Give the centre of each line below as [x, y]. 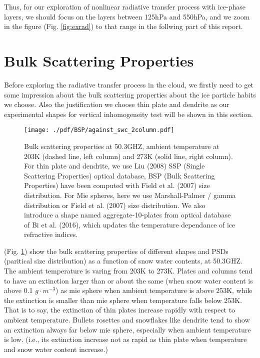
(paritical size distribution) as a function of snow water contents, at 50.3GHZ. [123, 261]
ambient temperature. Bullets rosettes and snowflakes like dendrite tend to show [127, 320]
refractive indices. [51, 234]
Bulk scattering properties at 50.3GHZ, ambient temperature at [122, 146]
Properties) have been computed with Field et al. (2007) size [117, 185]
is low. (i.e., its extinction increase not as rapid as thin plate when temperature [125, 339]
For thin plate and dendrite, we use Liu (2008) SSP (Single [114, 166]
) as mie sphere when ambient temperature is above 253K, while [154, 290]
